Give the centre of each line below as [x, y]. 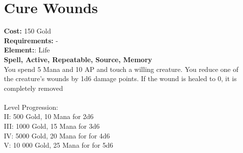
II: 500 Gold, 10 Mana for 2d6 [49, 116]
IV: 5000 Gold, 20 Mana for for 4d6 [57, 135]
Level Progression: [31, 107]
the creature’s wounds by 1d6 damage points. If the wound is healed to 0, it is [121, 78]
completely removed [34, 88]
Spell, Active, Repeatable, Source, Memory [78, 59]
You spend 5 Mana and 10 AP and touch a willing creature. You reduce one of [121, 69]
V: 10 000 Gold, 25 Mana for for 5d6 [59, 145]
